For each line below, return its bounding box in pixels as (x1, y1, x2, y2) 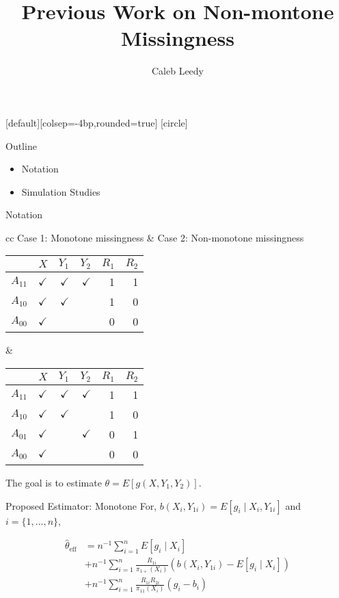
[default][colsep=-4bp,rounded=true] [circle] (5, 115, 188, 129)
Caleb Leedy (151, 64, 204, 78)
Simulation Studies (21, 184, 100, 198)
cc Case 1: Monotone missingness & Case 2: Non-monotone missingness (5, 230, 304, 244)
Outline (5, 138, 37, 153)
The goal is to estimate (5, 475, 102, 489)
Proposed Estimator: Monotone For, (5, 498, 157, 512)
